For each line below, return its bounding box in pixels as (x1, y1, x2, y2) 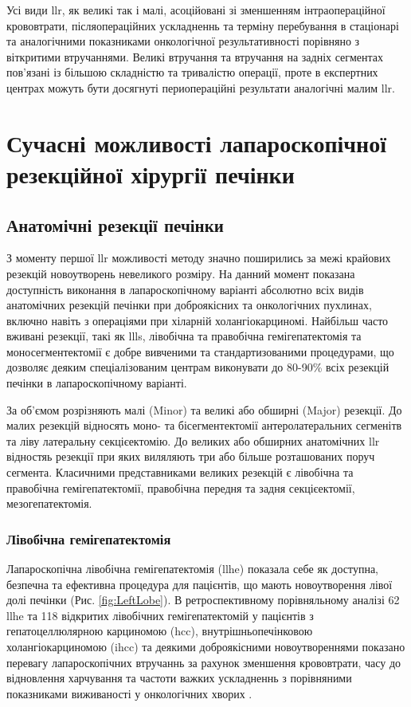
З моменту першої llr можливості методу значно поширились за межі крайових (6, 249, 391, 266)
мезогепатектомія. (6, 495, 92, 512)
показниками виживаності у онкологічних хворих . (6, 685, 252, 701)
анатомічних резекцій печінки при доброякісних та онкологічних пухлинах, (6, 297, 372, 313)
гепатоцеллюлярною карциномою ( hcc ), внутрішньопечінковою (6, 623, 313, 639)
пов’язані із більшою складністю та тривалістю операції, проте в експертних (6, 64, 378, 81)
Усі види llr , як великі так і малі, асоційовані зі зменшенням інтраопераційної (6, 2, 386, 18)
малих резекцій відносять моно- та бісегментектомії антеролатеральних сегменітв (6, 417, 402, 434)
